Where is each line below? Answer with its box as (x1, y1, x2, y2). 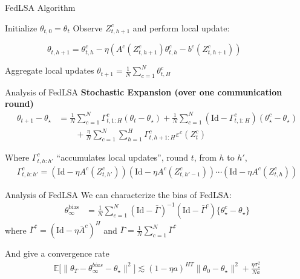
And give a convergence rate (5, 247, 109, 260)
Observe (73, 21, 103, 34)
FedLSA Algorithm (5, 1, 76, 13)
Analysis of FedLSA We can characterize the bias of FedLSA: (5, 188, 232, 200)
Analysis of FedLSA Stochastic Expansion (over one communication (5, 85, 282, 98)
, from (194, 150, 217, 163)
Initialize (5, 21, 37, 34)
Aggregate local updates (5, 64, 94, 77)
